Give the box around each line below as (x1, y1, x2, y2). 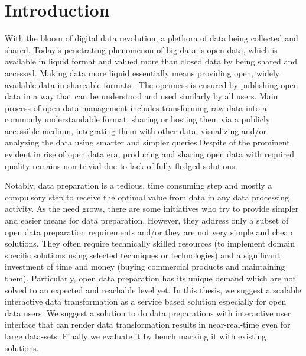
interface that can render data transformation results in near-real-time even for (5, 318, 291, 331)
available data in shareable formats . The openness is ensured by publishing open (5, 78, 298, 90)
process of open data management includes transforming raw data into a (5, 101, 267, 114)
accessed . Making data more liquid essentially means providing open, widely (5, 66, 280, 79)
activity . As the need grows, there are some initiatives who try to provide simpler (5, 202, 299, 215)
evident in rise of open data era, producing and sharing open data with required (5, 148, 295, 160)
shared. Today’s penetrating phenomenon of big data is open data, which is (5, 43, 278, 56)
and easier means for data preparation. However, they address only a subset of (5, 214, 289, 226)
